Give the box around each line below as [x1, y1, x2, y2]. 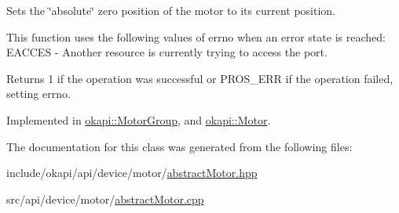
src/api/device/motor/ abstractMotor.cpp [6, 190, 204, 207]
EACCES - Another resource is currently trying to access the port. [6, 44, 328, 60]
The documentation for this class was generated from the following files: [6, 138, 353, 154]
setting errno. [6, 85, 71, 102]
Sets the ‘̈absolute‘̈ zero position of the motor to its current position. [6, 2, 335, 18]
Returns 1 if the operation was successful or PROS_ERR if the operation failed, [6, 70, 394, 86]
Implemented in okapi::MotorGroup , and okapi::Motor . [6, 111, 271, 128]
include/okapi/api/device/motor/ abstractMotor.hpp [6, 164, 258, 181]
